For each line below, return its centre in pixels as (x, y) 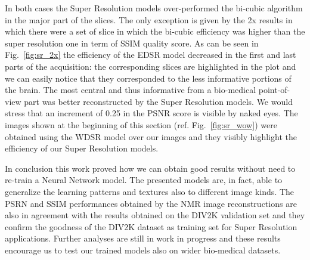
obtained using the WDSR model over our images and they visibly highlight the (151, 136)
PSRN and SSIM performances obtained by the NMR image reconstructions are (151, 203)
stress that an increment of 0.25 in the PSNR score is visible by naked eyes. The (151, 113)
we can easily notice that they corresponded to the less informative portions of (148, 78)
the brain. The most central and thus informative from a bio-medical (131, 90)
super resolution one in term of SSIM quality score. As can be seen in (132, 43)
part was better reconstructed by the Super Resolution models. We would (158, 101)
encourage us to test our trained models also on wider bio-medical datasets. (143, 250)
